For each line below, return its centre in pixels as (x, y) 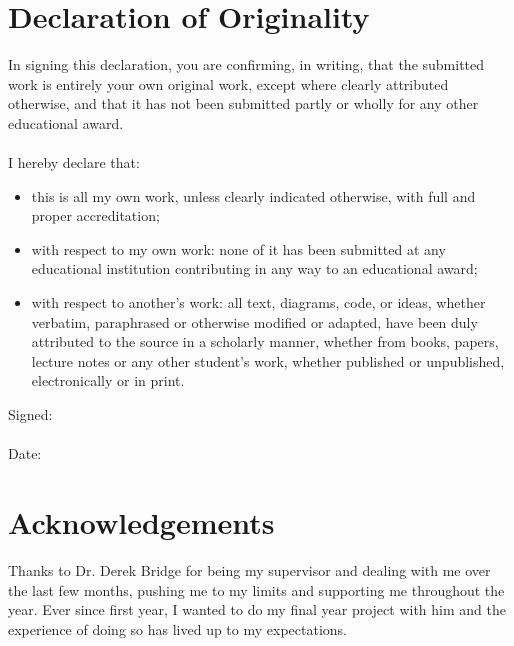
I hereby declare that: (74, 162)
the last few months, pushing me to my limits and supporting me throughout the (256, 589)
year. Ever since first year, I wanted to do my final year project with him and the (257, 609)
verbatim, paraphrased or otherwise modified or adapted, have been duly (254, 321)
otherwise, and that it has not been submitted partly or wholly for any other (243, 103)
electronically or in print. (108, 380)
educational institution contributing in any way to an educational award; (254, 268)
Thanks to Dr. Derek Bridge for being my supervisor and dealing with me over (249, 569)
